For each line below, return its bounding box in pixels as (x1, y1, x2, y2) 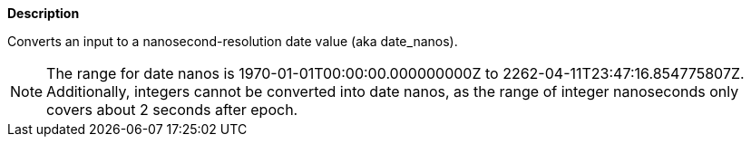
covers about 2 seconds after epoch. (46, 101, 298, 119)
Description (7, 5, 80, 21)
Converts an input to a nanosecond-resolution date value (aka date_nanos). (7, 34, 458, 49)
